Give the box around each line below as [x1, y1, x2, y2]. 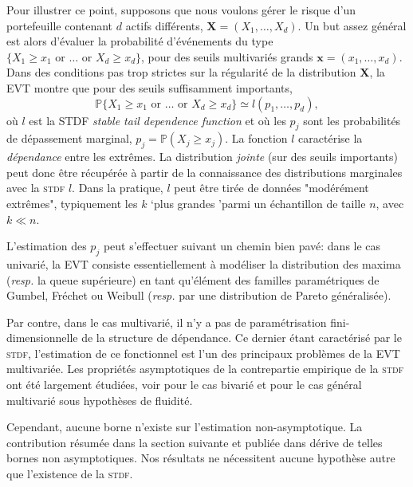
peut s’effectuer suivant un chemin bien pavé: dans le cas [103, 238, 381, 254]
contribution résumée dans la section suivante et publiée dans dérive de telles [6, 434, 383, 450]
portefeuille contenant [6, 17, 113, 33]
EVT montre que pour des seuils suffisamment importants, [6, 79, 293, 96]
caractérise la [298, 130, 363, 147]
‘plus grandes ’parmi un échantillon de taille [151, 194, 366, 211]
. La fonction [225, 130, 288, 147]
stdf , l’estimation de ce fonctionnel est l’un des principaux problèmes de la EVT [6, 344, 400, 361]
